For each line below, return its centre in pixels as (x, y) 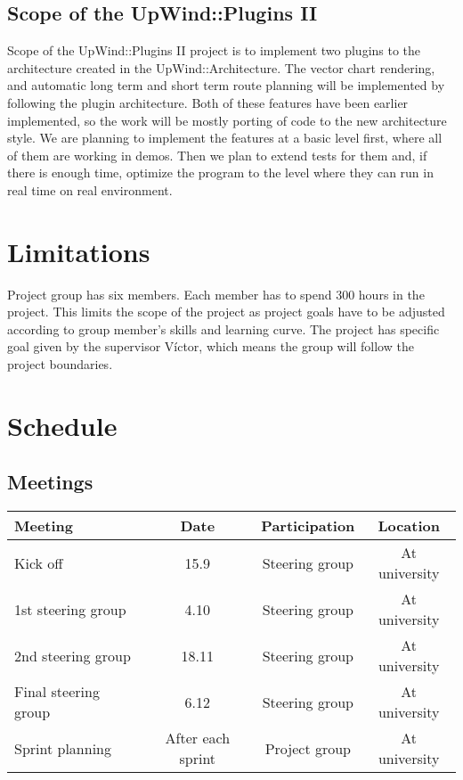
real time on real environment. (90, 189)
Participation (308, 526)
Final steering (57, 692)
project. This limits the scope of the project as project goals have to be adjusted (226, 312)
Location (409, 526)
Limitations (79, 251)
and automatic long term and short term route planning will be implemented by (226, 85)
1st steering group (70, 609)
